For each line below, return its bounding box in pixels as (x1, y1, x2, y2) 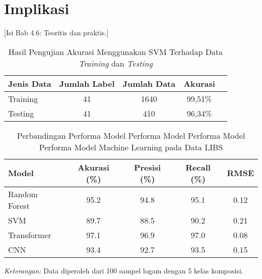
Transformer (8, 229, 51, 241)
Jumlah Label (59, 77, 115, 89)
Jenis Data (8, 77, 51, 89)
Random (8, 188, 38, 200)
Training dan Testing (79, 57, 153, 69)
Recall (185, 161, 211, 173)
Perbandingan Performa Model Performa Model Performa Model (17, 129, 245, 141)
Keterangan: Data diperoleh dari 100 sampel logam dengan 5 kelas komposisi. (4, 265, 243, 275)
